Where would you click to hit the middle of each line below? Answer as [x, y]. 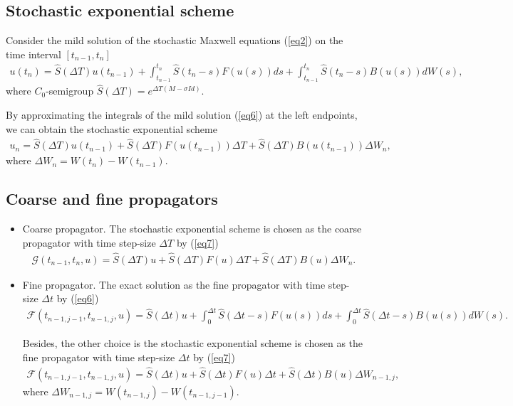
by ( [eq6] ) [78, 298]
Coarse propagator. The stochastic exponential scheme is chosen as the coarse [192, 229]
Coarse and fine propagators [112, 199]
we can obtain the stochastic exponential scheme [112, 128]
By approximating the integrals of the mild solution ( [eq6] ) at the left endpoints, [182, 114]
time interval [33, 54]
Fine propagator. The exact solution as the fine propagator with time [174, 284]
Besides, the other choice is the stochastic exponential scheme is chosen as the [192, 343]
